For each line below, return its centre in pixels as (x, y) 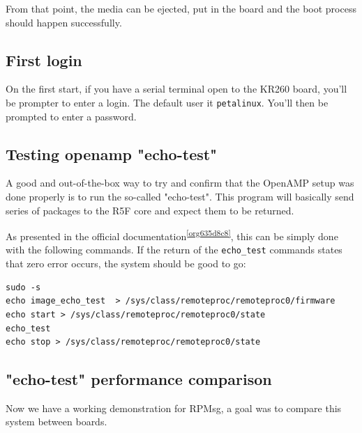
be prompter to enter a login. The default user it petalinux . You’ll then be (167, 102)
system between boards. (56, 422)
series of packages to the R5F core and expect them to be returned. (150, 210)
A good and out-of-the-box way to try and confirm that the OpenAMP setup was (180, 183)
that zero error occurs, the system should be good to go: (126, 263)
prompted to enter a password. (71, 116)
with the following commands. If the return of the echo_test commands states (174, 250)
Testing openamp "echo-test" (112, 153)
